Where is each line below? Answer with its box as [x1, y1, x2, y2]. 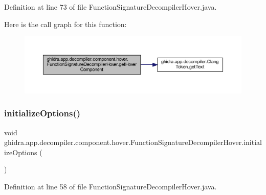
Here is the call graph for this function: [4, 18, 127, 29]
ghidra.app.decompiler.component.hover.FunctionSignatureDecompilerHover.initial [4, 137, 262, 148]
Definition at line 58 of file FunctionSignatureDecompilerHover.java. [4, 181, 217, 191]
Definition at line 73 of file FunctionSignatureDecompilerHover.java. [4, 2, 217, 12]
